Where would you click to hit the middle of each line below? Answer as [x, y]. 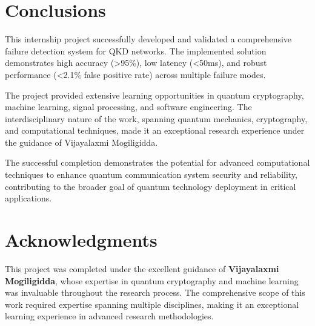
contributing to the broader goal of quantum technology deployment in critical [151, 186]
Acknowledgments [81, 240]
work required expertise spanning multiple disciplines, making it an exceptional [152, 304]
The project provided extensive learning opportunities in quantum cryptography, [154, 95]
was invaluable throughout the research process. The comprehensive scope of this [155, 292]
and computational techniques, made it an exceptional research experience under [155, 130]
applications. [28, 198]
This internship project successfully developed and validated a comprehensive [148, 39]
